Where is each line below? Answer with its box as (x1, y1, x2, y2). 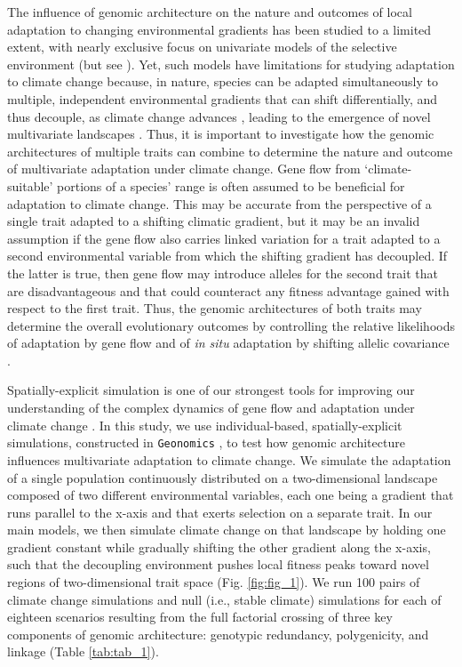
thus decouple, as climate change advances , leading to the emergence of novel (7, 107, 431, 125)
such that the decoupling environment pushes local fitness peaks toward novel (7, 555, 429, 574)
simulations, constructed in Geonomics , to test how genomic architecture (7, 433, 405, 452)
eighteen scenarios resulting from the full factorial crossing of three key (7, 607, 393, 626)
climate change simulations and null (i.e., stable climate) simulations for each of (7, 590, 442, 608)
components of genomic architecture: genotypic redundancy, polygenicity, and (7, 624, 429, 643)
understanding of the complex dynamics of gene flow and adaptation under (7, 398, 415, 417)
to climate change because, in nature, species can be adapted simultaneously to (7, 72, 438, 91)
